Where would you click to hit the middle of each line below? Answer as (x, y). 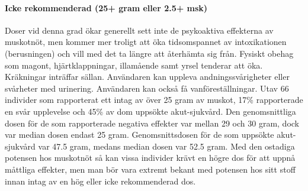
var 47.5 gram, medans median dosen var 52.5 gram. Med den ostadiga (166, 146)
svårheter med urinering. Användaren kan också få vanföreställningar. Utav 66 (147, 88)
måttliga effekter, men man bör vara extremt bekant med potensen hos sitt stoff (150, 169)
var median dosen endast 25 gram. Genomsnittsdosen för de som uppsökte (139, 135)
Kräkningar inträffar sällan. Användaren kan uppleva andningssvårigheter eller (147, 77)
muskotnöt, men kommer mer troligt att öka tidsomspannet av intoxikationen (146, 42)
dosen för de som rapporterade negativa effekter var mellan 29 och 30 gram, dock (152, 123)
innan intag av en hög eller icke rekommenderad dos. (100, 181)
